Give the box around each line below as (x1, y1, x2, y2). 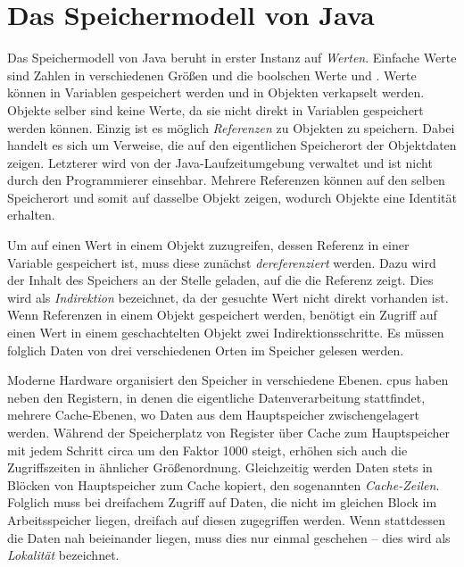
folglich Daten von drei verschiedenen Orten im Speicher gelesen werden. (7, 340, 404, 359)
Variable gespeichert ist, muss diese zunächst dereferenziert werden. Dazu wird (7, 253, 436, 271)
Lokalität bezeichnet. (7, 546, 120, 564)
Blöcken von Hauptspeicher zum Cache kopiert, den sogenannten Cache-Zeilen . (7, 475, 440, 494)
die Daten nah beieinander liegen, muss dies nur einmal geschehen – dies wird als (7, 528, 451, 546)
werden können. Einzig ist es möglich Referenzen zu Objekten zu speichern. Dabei (7, 118, 455, 137)
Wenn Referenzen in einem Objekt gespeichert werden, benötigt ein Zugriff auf (7, 305, 437, 324)
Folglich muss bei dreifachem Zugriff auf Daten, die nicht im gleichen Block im (7, 493, 437, 512)
